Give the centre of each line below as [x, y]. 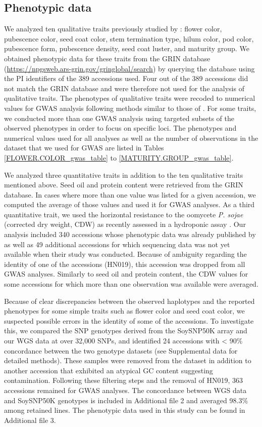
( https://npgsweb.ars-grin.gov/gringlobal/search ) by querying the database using [129, 68]
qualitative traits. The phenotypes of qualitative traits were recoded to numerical [130, 98]
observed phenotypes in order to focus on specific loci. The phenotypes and [120, 128]
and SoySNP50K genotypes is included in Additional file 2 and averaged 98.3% [126, 400]
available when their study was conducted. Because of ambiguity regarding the [125, 254]
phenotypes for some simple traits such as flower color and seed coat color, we [124, 311]
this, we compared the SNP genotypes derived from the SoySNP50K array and [126, 331]
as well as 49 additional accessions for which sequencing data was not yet [117, 244]
